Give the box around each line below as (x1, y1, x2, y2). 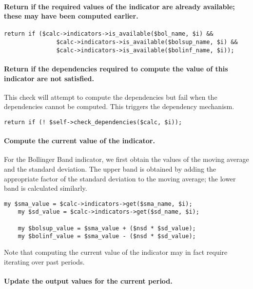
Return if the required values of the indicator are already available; (4, 1, 235, 11)
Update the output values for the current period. (4, 275, 173, 286)
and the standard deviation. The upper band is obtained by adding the (4, 163, 216, 174)
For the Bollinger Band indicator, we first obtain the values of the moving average (4, 154, 249, 164)
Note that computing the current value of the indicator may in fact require (4, 247, 228, 257)
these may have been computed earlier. (4, 11, 138, 21)
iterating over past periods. (4, 256, 85, 267)
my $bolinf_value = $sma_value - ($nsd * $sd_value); (18, 233, 196, 240)
